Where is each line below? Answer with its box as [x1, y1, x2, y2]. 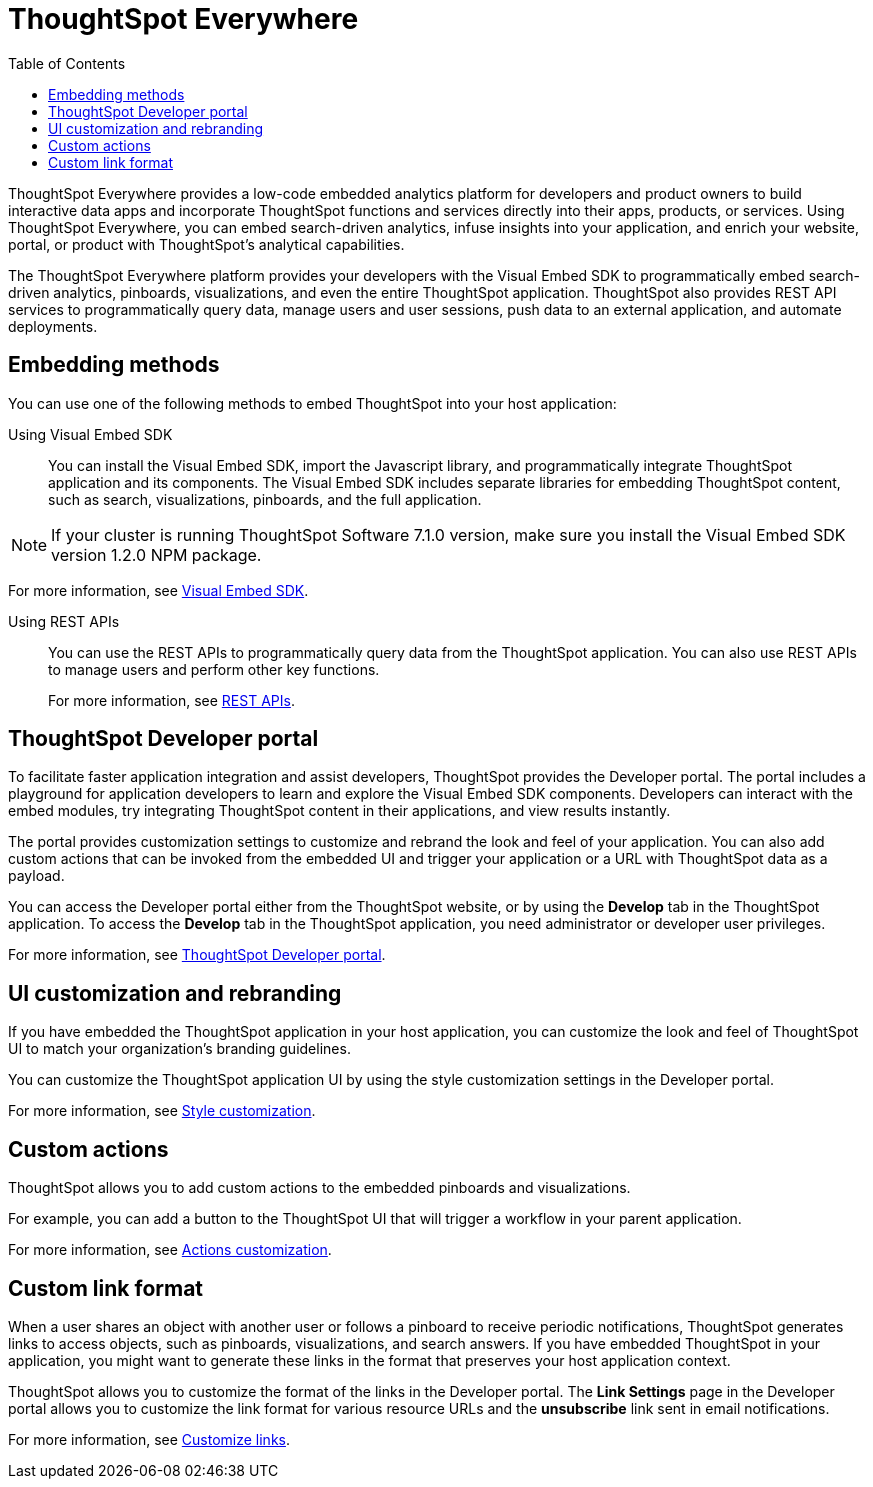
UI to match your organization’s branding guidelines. [8, 1040, 351, 1058]
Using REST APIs [8, 612, 120, 630]
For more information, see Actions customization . [8, 1241, 332, 1259]
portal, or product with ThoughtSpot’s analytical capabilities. [8, 235, 405, 253]
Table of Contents [8, 54, 126, 72]
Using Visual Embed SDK [8, 425, 173, 443]
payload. [8, 867, 65, 885]
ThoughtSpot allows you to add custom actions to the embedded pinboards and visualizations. [8, 1179, 631, 1197]
